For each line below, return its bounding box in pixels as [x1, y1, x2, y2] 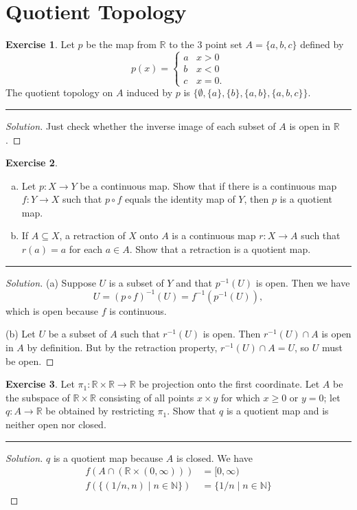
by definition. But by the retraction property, [27, 340, 218, 354]
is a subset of [108, 275, 164, 289]
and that [176, 275, 213, 289]
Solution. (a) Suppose [5, 275, 96, 289]
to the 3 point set [169, 37, 242, 52]
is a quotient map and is [226, 403, 329, 418]
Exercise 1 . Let [5, 37, 75, 52]
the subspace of [5, 390, 70, 404]
